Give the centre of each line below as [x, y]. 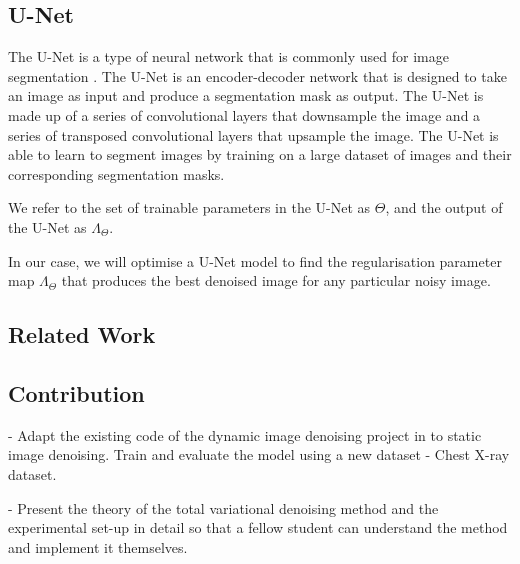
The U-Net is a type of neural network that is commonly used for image [228, 56]
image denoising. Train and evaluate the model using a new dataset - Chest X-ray [259, 454]
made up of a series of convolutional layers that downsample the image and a [244, 114]
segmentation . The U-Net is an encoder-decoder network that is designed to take [257, 75]
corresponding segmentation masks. [116, 173]
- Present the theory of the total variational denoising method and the [223, 507]
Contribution [76, 392]
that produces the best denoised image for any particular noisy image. [276, 280]
